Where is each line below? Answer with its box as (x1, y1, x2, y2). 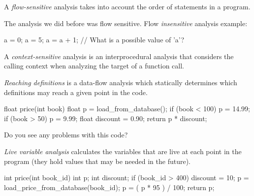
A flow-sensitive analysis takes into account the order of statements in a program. (4, 1, 251, 11)
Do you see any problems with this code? (4, 130, 128, 140)
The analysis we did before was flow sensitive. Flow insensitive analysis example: (4, 18, 248, 28)
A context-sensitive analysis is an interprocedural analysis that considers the (4, 51, 234, 61)
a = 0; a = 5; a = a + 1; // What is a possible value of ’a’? (4, 34, 185, 45)
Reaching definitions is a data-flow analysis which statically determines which (4, 77, 237, 87)
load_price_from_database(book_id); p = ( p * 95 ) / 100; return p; (4, 182, 215, 192)
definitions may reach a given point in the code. (4, 87, 148, 97)
